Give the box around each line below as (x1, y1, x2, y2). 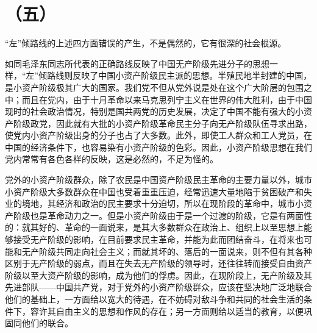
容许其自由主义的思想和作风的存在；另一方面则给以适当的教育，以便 (30, 304, 304, 317)
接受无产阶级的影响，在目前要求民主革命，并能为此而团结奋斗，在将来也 (13, 233, 304, 246)
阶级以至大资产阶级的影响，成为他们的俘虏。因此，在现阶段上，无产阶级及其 (5, 268, 312, 281)
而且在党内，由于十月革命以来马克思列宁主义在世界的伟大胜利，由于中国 (21, 93, 312, 106)
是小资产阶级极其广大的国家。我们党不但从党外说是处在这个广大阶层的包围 (5, 81, 304, 93)
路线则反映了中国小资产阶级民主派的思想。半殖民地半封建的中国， (47, 69, 312, 82)
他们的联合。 (21, 317, 73, 329)
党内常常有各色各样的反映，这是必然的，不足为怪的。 (5, 152, 218, 165)
